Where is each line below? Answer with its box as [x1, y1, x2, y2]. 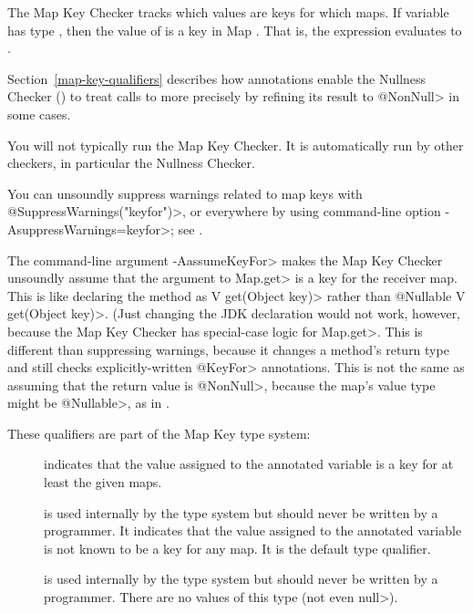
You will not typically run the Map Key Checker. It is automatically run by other [7, 135, 464, 154]
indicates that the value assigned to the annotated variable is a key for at [44, 454, 454, 473]
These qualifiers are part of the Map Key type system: [7, 423, 311, 442]
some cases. [7, 104, 71, 123]
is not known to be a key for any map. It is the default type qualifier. [44, 538, 431, 557]
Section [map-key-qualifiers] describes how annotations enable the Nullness [7, 68, 427, 88]
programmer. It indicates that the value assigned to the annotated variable [44, 521, 462, 540]
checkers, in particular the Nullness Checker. [7, 153, 255, 172]
